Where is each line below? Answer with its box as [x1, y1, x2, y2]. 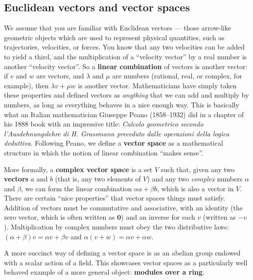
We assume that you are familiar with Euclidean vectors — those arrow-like [4, 23, 231, 33]
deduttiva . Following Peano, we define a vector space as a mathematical [4, 138, 223, 148]
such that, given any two [161, 164, 235, 174]
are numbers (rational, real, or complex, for [112, 71, 242, 81]
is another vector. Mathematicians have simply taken [78, 80, 237, 90]
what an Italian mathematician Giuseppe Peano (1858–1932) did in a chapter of [4, 109, 244, 119]
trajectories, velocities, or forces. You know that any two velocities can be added [4, 42, 245, 52]
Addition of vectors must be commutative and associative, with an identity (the [4, 202, 243, 212]
